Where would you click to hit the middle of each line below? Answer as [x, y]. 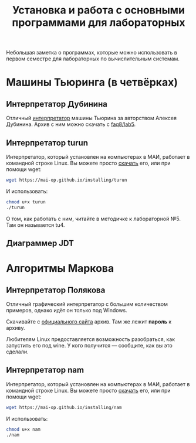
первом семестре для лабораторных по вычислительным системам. [93, 59]
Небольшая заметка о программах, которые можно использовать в [92, 53]
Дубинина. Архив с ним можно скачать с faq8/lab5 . [71, 124]
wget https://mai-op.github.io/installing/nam [64, 407]
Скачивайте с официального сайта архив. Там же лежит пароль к [89, 322]
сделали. [17, 352]
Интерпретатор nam [45, 370]
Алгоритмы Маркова [60, 269]
